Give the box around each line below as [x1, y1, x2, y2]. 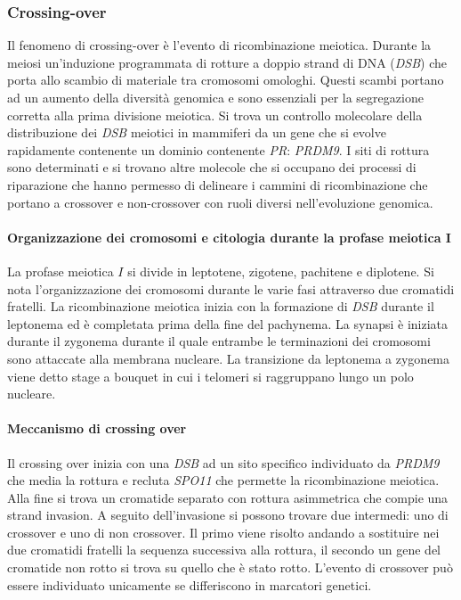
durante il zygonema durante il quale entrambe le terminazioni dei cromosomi [7, 332, 431, 350]
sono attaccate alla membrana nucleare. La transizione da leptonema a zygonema [7, 349, 450, 367]
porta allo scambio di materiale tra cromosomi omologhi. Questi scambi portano [7, 70, 444, 89]
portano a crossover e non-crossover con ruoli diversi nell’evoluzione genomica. [7, 193, 433, 211]
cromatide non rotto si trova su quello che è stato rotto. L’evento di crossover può [7, 558, 453, 577]
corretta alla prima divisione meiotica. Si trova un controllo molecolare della [7, 105, 423, 124]
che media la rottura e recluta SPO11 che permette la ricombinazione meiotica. [7, 471, 440, 489]
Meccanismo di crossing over [7, 419, 187, 438]
